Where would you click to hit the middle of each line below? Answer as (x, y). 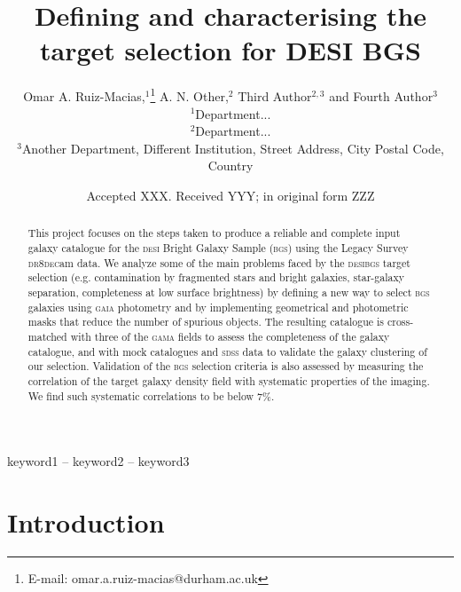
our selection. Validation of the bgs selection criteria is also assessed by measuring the (226, 366)
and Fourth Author (381, 95)
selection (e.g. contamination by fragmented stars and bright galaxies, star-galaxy (216, 277)
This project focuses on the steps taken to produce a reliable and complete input (214, 233)
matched (47, 336)
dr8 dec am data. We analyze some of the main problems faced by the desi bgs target (219, 262)
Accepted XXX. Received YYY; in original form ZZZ (230, 195)
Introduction (86, 521)
